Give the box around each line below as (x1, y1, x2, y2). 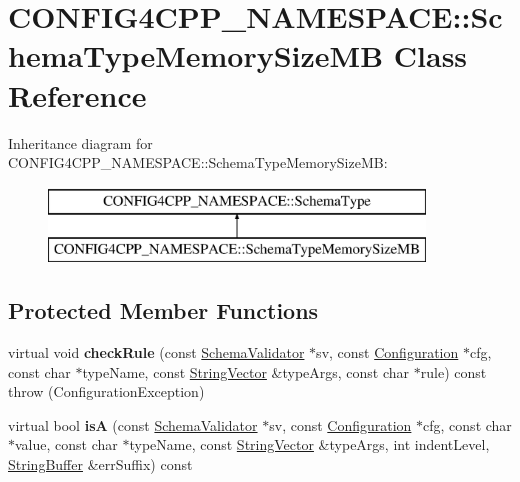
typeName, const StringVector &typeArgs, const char (82, 361, 410, 382)
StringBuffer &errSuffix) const (8, 454, 193, 475)
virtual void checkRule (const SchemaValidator (8, 342, 305, 363)
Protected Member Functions (8, 295, 319, 326)
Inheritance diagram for (8, 132, 153, 153)
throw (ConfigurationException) (8, 381, 205, 402)
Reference (8, 74, 147, 115)
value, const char (15, 434, 118, 455)
